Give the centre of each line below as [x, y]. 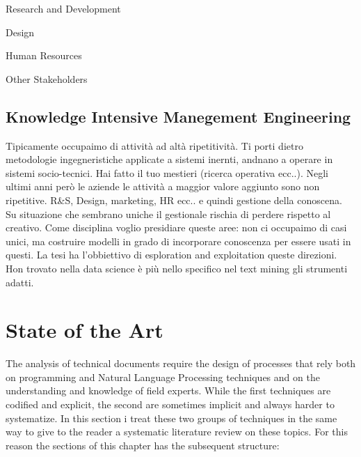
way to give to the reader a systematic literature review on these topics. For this [177, 432]
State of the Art [85, 330]
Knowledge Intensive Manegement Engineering [178, 116]
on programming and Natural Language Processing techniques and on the [163, 377]
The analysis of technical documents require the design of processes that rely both [181, 363]
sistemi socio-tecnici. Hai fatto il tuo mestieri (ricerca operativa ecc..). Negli [167, 172]
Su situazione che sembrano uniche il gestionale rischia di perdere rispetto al [168, 214]
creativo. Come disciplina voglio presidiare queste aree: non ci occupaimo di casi [176, 227]
